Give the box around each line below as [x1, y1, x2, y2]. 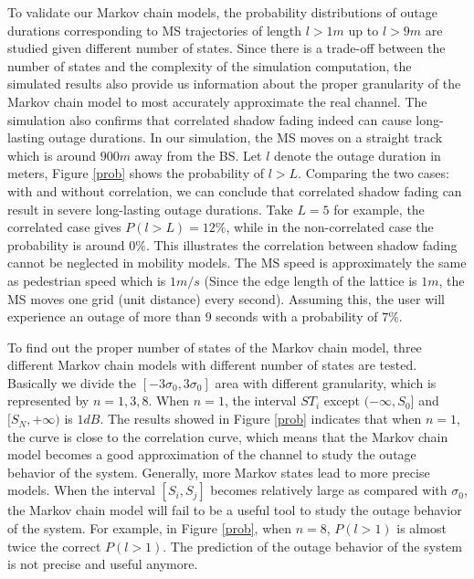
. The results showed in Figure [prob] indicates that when [100, 409, 422, 428]
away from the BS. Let [134, 145, 262, 164]
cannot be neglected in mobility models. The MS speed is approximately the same [7, 253, 467, 272]
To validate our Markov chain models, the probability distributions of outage [7, 3, 438, 21]
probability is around [7, 235, 125, 254]
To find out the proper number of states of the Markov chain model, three [7, 337, 422, 356]
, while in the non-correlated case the [226, 217, 434, 237]
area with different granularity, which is [215, 373, 437, 392]
